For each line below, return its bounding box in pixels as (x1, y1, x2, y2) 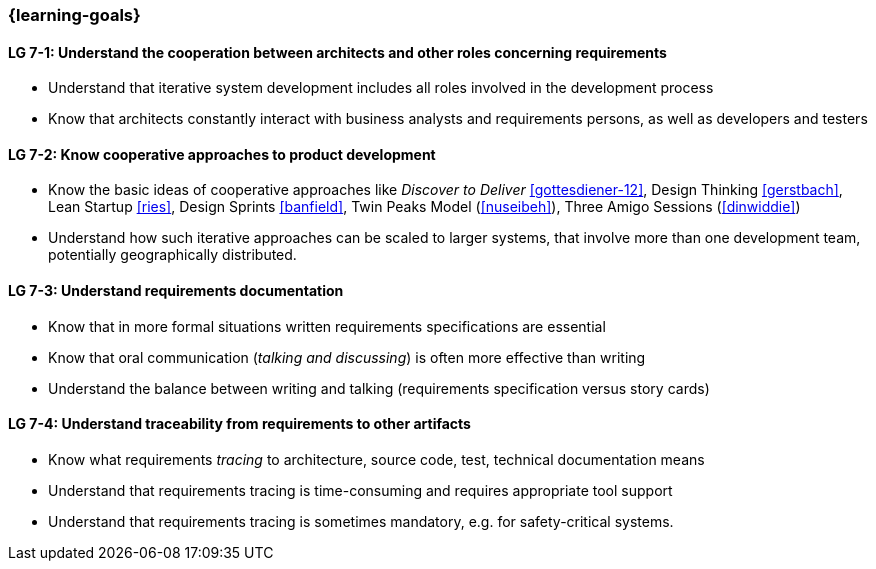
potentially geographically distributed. (48, 246, 297, 264)
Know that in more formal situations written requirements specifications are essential (48, 317, 606, 335)
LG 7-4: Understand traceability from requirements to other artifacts (8, 415, 471, 433)
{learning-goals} (8, 5, 141, 25)
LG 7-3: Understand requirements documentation (8, 282, 344, 300)
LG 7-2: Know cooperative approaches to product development (8, 145, 436, 163)
